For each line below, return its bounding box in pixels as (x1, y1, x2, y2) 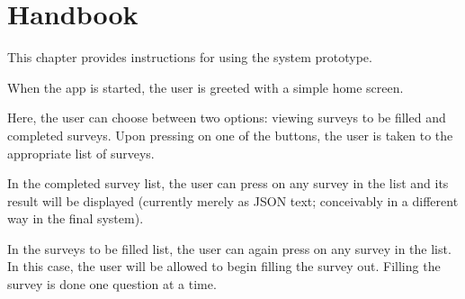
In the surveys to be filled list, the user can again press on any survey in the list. (7, 239, 452, 258)
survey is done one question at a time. (7, 275, 217, 294)
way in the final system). (7, 209, 144, 228)
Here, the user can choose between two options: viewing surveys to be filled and (7, 108, 446, 127)
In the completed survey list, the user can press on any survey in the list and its (7, 174, 449, 193)
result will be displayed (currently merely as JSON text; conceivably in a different (7, 191, 459, 210)
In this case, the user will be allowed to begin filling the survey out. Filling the (7, 257, 441, 276)
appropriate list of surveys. (7, 143, 155, 162)
